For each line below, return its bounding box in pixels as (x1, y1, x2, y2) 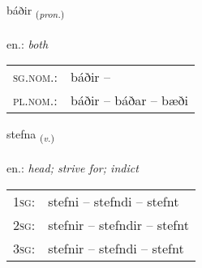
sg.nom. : (13, 67, 58, 87)
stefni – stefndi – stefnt (48, 191, 179, 211)
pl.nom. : (13, 91, 58, 110)
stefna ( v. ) (6, 125, 54, 145)
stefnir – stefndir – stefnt (48, 215, 189, 234)
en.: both (6, 35, 49, 52)
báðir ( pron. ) (6, 2, 65, 20)
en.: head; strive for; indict (6, 160, 139, 177)
